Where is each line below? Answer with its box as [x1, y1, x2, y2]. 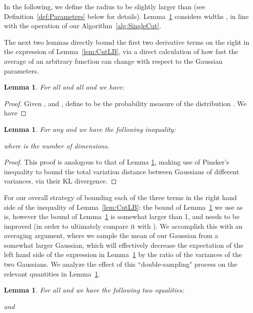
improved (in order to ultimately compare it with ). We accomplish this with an [4, 221, 243, 231]
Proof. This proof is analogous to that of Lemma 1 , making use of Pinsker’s [4, 157, 230, 167]
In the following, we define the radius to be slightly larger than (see [4, 1, 205, 11]
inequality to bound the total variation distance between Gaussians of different [4, 166, 239, 176]
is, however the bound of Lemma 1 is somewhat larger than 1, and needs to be [4, 211, 240, 221]
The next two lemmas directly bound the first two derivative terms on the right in [4, 37, 250, 47]
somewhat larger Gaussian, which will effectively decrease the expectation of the [4, 239, 244, 250]
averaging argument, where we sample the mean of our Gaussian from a [4, 230, 218, 240]
